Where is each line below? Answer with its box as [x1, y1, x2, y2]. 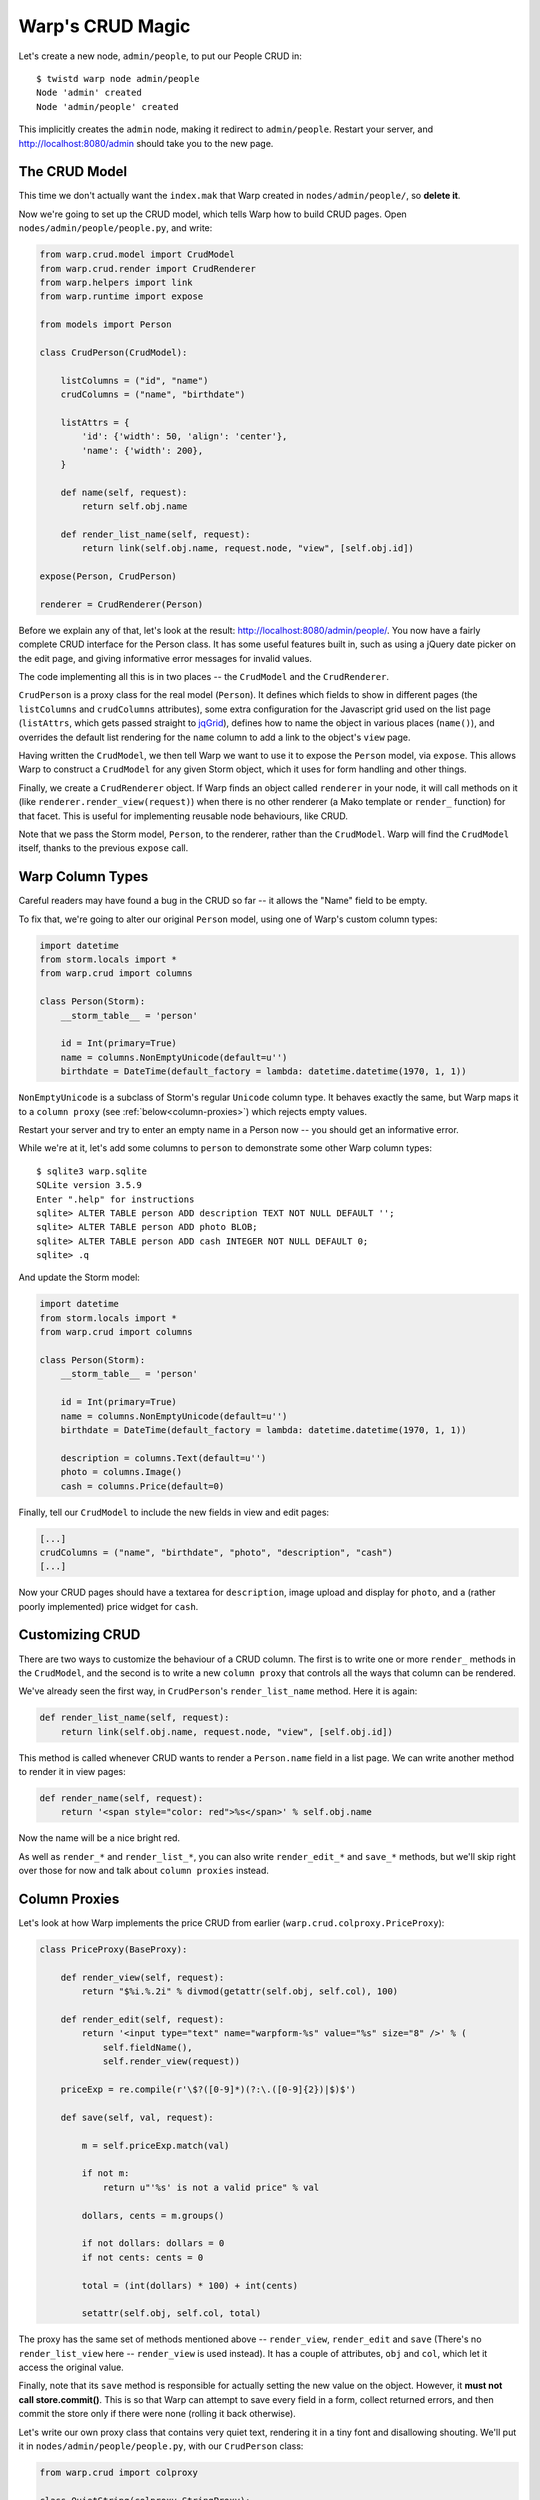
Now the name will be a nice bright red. [18, 1832, 180, 1844]
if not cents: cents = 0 [81, 2251, 204, 2263]
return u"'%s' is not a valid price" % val [102, 2181, 320, 2193]
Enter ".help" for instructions [36, 1193, 195, 1205]
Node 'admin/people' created [36, 101, 179, 112]
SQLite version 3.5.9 [36, 1180, 142, 1191]
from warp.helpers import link [39, 276, 194, 288]
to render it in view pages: [18, 1766, 127, 1778]
